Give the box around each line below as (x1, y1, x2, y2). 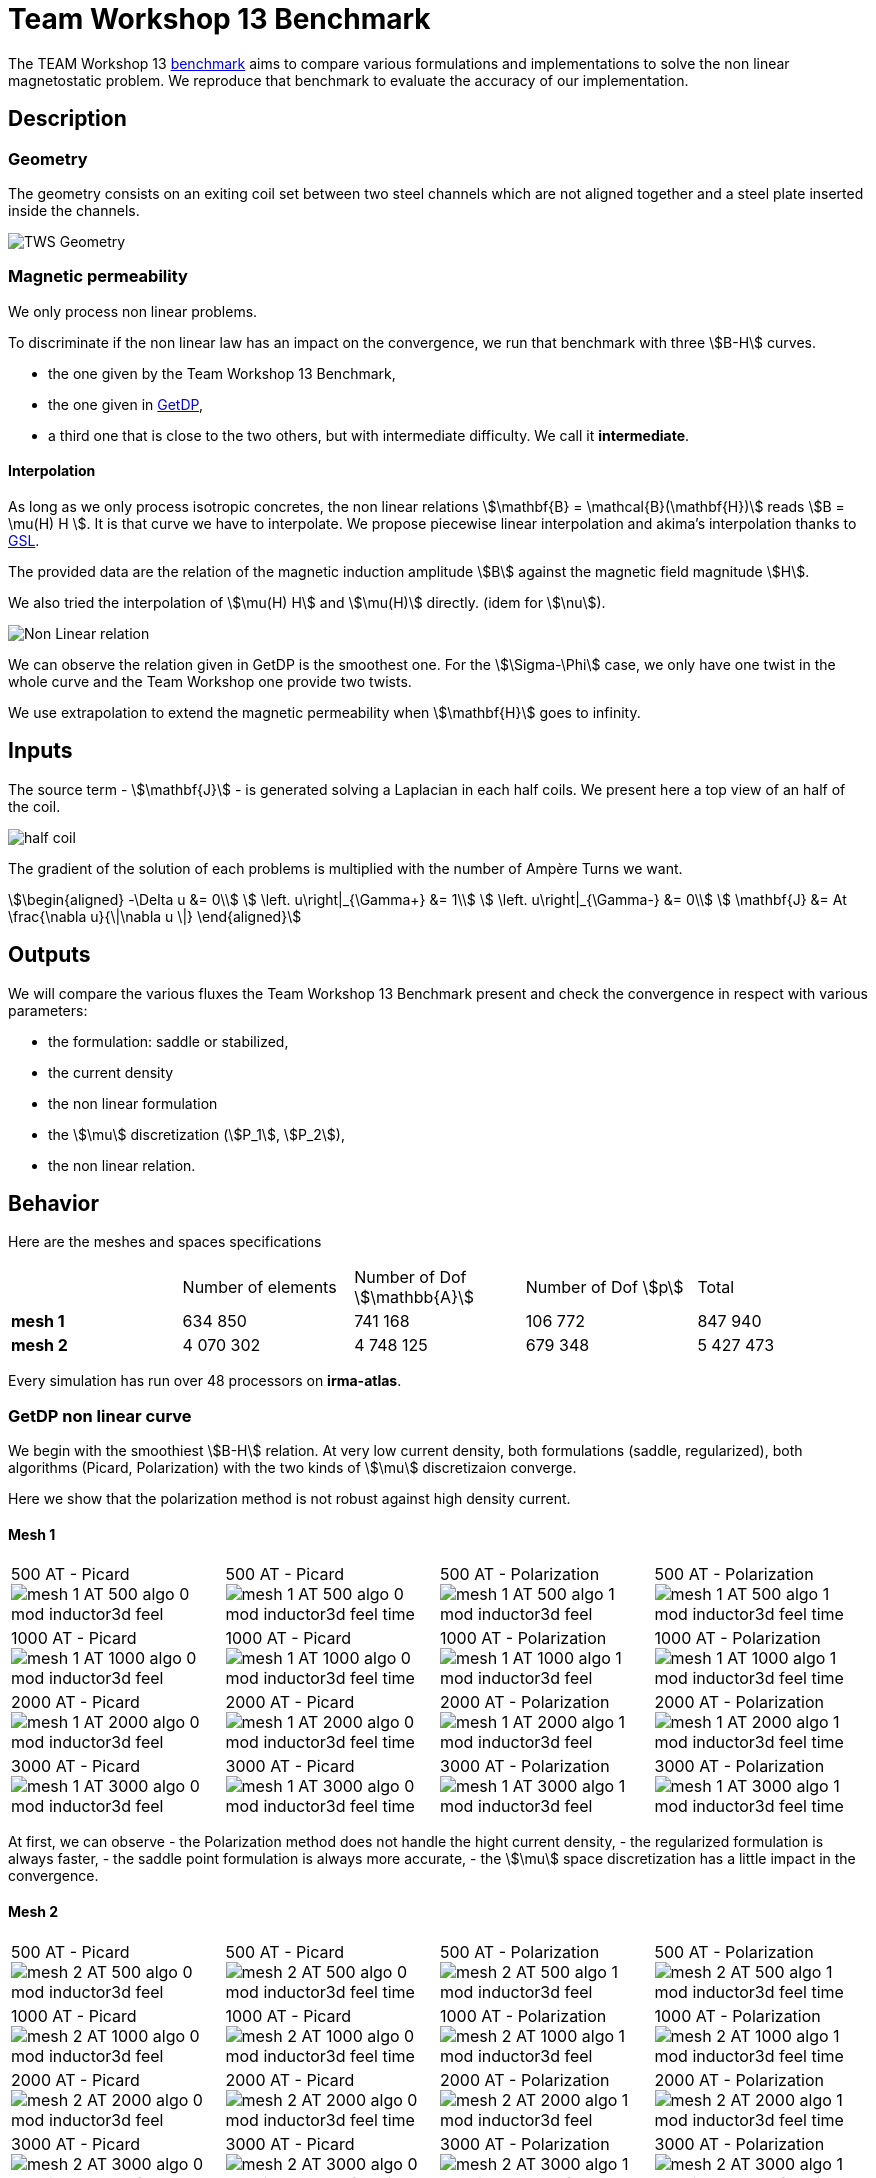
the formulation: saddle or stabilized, (48, 1032, 289, 1050)
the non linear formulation (48, 1094, 218, 1112)
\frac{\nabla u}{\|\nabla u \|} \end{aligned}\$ (8, 907, 302, 925)
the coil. (8, 797, 61, 815)
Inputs (8, 738, 73, 764)
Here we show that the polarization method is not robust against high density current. (8, 1490, 571, 1508)
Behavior (8, 1191, 100, 1217)
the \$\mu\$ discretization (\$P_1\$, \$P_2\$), (48, 1125, 345, 1143)
